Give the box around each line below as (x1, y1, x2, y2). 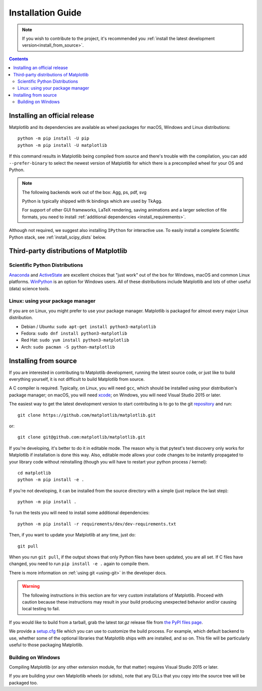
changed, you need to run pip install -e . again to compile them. (9, 561, 150, 567)
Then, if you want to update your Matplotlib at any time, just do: (9, 532, 136, 538)
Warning (22, 584, 40, 589)
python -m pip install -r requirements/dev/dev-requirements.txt (17, 521, 177, 527)
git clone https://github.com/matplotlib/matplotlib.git (17, 412, 156, 418)
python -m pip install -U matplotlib (17, 142, 108, 148)
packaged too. (9, 680, 38, 686)
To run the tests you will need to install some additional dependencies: (9, 510, 150, 515)
